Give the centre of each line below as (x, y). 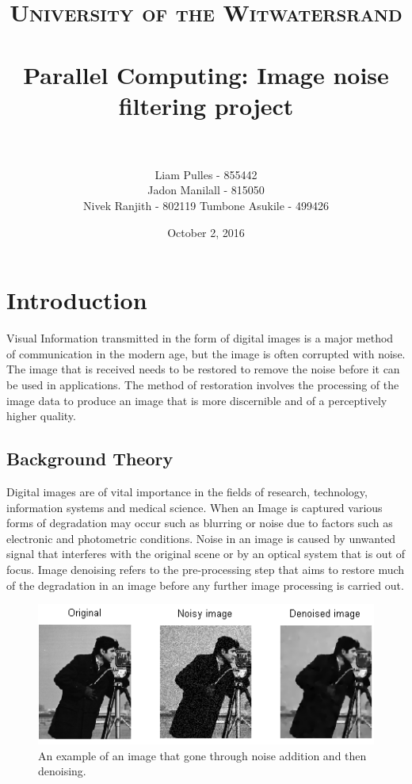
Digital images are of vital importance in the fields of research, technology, (187, 491)
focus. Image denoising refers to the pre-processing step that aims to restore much (206, 569)
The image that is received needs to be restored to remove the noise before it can (203, 369)
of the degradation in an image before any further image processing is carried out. (205, 585)
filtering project (206, 105)
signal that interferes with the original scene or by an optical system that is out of (206, 554)
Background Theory (90, 459)
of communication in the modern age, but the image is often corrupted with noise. (206, 353)
